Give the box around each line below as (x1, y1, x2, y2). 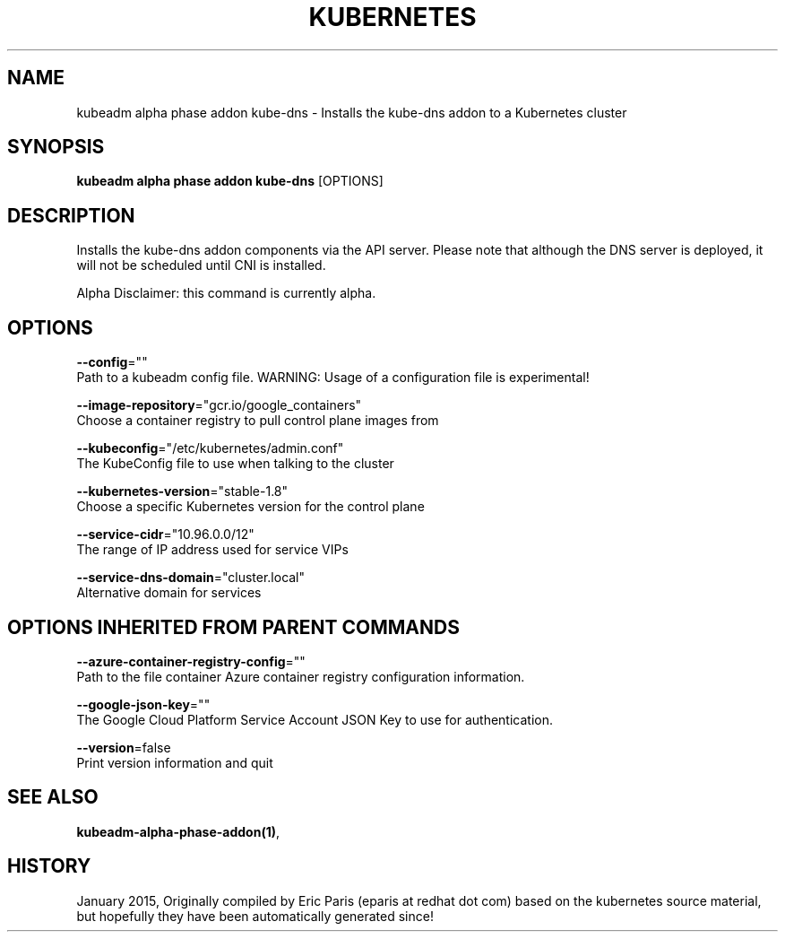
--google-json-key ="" (76, 696, 211, 712)
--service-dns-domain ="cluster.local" (76, 569, 306, 586)
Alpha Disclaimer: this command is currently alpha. (76, 285, 376, 301)
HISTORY (7, 855, 91, 878)
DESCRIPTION (7, 204, 135, 227)
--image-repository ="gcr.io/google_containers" (76, 397, 362, 413)
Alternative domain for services (76, 585, 262, 601)
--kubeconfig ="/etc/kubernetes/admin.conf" (76, 440, 344, 456)
